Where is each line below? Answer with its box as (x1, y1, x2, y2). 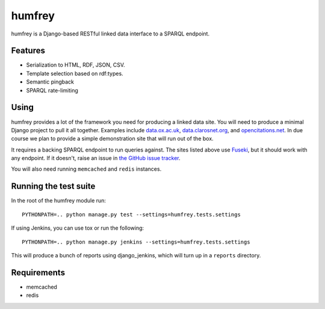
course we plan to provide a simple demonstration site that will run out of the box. (11, 135, 214, 142)
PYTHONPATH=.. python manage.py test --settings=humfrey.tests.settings (22, 211, 241, 218)
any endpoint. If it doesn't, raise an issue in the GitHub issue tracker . (11, 154, 181, 162)
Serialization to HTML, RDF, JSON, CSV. (26, 61, 126, 69)
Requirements (11, 268, 66, 278)
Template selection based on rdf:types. (26, 70, 123, 77)
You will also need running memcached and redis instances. (11, 165, 162, 173)
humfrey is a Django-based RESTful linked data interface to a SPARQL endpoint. (11, 30, 210, 37)
